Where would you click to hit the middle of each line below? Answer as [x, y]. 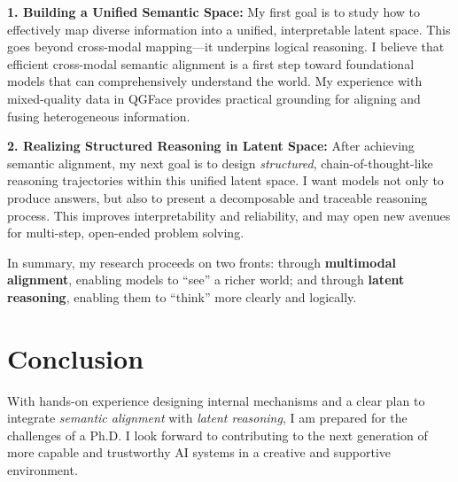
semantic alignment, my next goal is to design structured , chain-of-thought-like [220, 163]
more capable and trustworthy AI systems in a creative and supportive [199, 452]
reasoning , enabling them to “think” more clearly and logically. [182, 296]
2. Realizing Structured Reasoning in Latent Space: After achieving [211, 146]
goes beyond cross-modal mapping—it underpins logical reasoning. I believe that [226, 47]
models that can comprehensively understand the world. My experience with [215, 81]
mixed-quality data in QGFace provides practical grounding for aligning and [214, 98]
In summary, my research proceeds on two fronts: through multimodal [202, 262]
